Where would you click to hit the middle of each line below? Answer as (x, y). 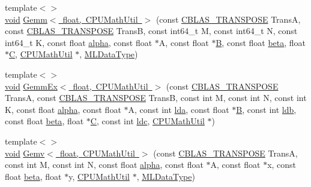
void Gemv (25, 153)
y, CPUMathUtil (99, 176)
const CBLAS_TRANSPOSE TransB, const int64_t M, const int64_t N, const (151, 31)
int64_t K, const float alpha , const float (79, 42)
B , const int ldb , (266, 109)
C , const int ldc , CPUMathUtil (147, 121)
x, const (282, 165)
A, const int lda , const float (179, 109)
